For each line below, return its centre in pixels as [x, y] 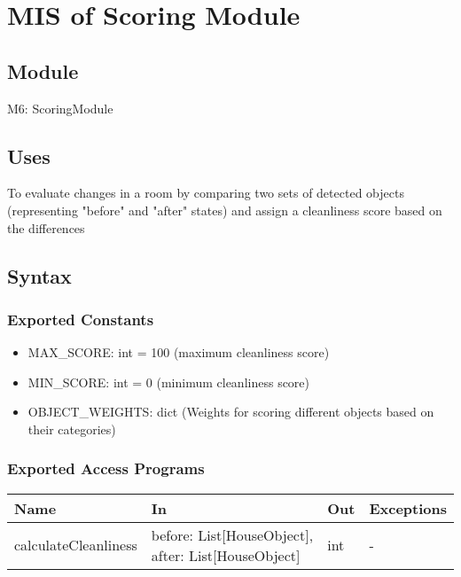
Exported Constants [81, 319]
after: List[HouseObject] [226, 555]
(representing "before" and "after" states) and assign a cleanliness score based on [225, 210]
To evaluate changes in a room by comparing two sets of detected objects [206, 193]
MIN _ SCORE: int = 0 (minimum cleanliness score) [169, 382]
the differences [46, 227]
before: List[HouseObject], [232, 534]
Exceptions [408, 508]
